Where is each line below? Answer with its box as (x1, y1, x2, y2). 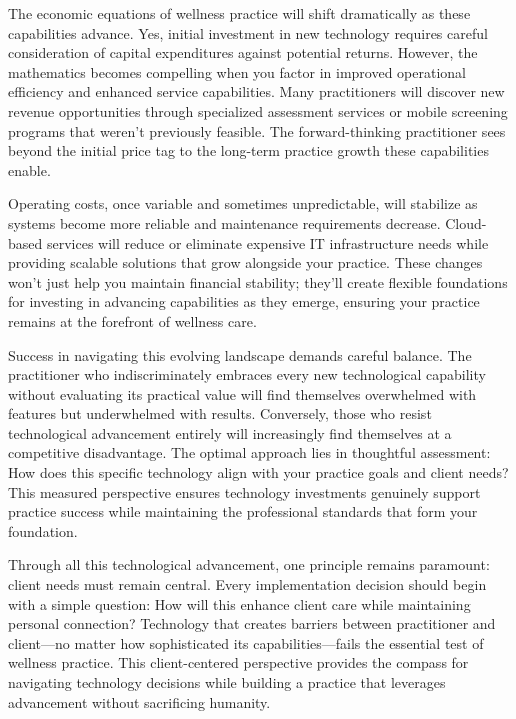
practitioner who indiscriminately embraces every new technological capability (8, 364, 486, 385)
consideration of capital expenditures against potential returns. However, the (8, 42, 478, 63)
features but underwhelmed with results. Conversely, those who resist (8, 403, 432, 424)
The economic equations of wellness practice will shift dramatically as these (8, 3, 471, 23)
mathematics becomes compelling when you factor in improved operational (8, 61, 466, 82)
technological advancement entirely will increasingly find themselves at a (8, 422, 452, 443)
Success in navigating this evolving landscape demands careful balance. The (8, 344, 472, 365)
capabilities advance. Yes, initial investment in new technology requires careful (8, 22, 488, 43)
